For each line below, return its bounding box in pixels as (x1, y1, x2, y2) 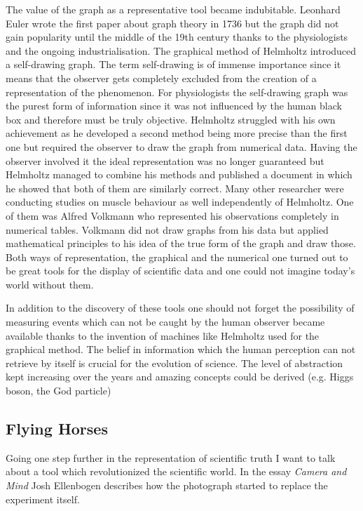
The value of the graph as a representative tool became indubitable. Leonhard (6, 2, 341, 16)
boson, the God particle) (6, 383, 111, 398)
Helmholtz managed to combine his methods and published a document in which (6, 167, 352, 182)
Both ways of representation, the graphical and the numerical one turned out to (6, 249, 348, 264)
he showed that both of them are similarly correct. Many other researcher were (6, 180, 344, 195)
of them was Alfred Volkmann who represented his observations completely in (6, 208, 339, 223)
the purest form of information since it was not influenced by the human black (6, 98, 342, 113)
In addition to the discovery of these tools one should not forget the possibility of (6, 300, 355, 315)
